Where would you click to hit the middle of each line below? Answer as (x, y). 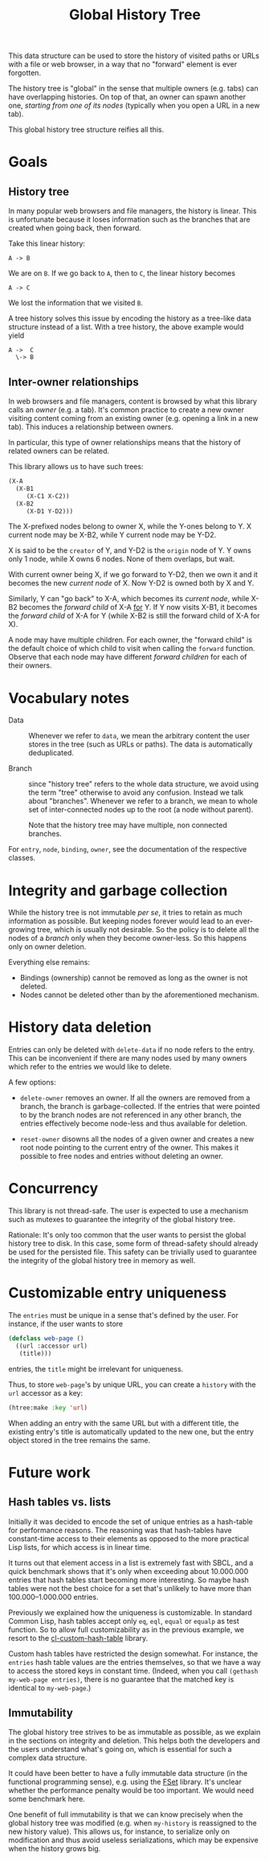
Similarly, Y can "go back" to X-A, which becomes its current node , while (129, 599)
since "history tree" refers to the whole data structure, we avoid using (144, 784)
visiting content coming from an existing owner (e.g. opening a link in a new (133, 418)
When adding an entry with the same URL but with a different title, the (124, 1423)
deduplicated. (51, 753)
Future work (49, 1472)
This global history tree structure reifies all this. (86, 129)
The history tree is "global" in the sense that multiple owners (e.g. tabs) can (133, 88)
